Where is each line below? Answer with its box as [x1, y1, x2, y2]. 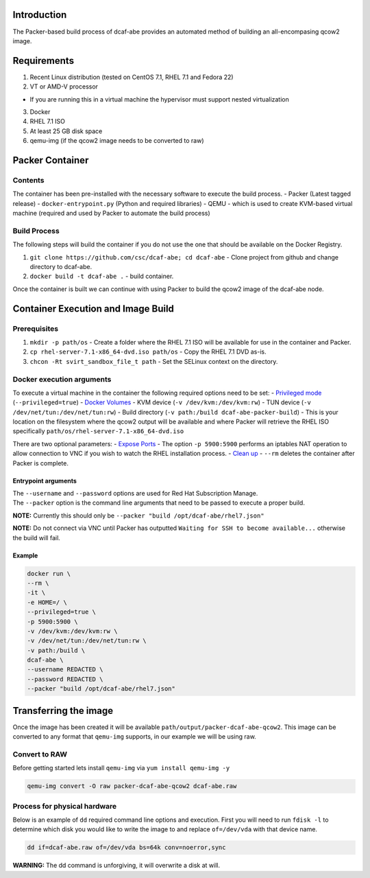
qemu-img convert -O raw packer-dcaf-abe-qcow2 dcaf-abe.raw [27, 783, 237, 790]
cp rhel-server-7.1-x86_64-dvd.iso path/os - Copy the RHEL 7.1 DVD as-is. [29, 347, 267, 356]
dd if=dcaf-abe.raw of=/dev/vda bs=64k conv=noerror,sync [27, 844, 226, 851]
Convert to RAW [12, 749, 68, 759]
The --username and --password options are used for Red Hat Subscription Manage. [12, 489, 258, 497]
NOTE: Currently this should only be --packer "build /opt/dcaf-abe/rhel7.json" [12, 511, 264, 520]
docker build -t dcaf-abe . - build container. [29, 272, 174, 281]
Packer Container [12, 154, 89, 166]
